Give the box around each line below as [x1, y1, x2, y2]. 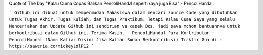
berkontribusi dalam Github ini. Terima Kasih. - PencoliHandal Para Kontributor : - [9, 30, 220, 36]
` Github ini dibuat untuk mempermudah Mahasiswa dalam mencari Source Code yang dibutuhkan [9, 10, 238, 15]
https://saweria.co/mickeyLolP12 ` [9, 43, 94, 49]
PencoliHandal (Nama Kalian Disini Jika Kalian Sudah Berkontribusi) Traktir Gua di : [9, 37, 223, 42]
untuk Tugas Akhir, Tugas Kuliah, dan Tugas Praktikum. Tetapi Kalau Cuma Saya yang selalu [9, 16, 235, 22]
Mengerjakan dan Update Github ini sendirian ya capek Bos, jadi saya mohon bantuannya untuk [9, 23, 241, 29]
